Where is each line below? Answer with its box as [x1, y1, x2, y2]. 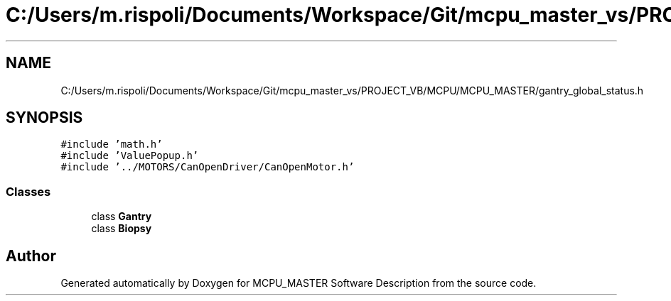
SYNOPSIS [6, 109, 83, 127]
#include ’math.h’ [60, 138, 163, 150]
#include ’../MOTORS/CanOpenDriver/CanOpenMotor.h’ [60, 161, 355, 173]
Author [6, 246, 56, 265]
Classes [6, 184, 51, 199]
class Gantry [91, 210, 152, 223]
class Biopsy [91, 222, 152, 235]
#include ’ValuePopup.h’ [60, 150, 199, 162]
